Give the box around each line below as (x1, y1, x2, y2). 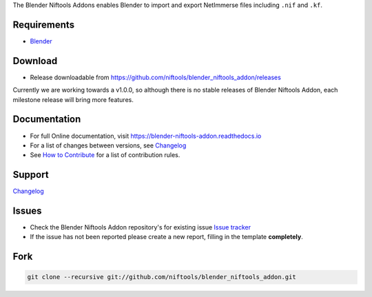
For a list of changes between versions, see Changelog (30, 141, 187, 150)
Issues (12, 205, 42, 216)
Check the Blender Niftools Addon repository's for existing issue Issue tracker (30, 223, 251, 232)
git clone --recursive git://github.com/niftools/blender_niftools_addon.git (27, 273, 296, 281)
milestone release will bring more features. (12, 95, 134, 103)
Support (12, 169, 49, 181)
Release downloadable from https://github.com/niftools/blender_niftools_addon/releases (30, 73, 282, 81)
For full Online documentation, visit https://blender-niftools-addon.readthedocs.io (30, 132, 262, 140)
